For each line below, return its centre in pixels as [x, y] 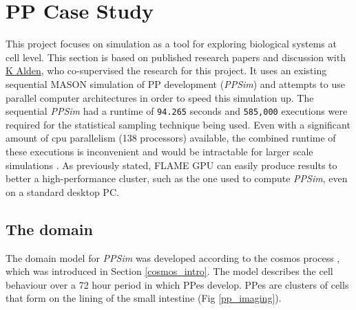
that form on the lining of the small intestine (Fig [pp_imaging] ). [144, 298]
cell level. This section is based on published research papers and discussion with [176, 57]
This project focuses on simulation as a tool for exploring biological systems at [171, 44]
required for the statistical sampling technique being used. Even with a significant [178, 124]
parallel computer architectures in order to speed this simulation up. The [160, 97]
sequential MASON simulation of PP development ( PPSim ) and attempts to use [175, 84]
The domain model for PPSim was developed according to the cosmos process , [173, 257]
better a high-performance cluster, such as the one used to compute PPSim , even [177, 178]
